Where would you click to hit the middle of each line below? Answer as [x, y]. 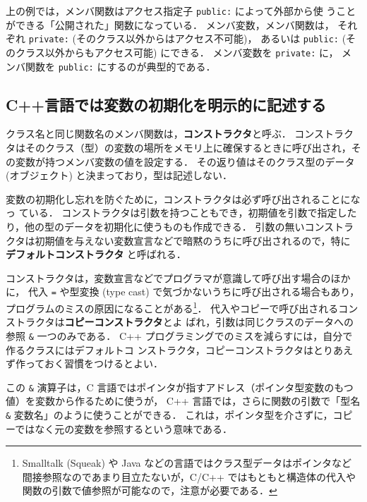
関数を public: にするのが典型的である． [120, 66]
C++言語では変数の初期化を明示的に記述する [166, 104]
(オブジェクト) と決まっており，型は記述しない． [119, 175]
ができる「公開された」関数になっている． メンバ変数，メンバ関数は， [170, 24]
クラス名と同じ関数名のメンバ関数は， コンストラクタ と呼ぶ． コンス [165, 134]
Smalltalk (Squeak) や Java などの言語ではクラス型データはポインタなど [187, 463]
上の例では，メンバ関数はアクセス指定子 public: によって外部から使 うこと [181, 11]
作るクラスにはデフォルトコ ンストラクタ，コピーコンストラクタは [160, 349]
